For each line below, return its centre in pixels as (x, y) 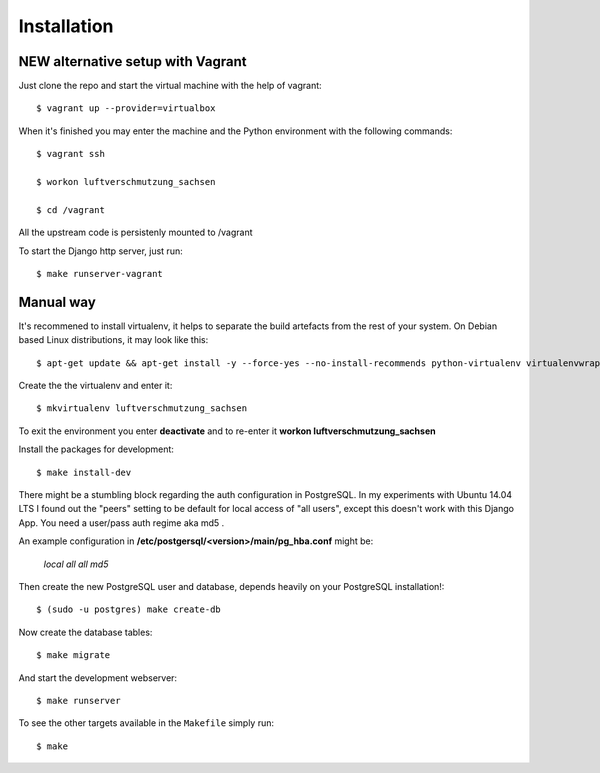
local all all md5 (76, 564)
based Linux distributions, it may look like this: (113, 340)
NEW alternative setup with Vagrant (132, 61)
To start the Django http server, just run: (101, 251)
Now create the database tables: (85, 632)
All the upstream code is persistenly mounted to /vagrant (136, 232)
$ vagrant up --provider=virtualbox (126, 108)
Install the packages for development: (96, 449)
